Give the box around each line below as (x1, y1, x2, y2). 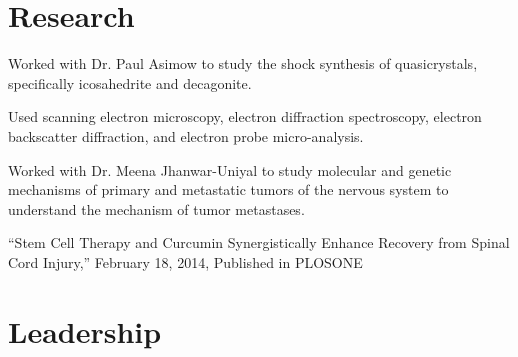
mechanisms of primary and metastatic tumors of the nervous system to (8, 179, 449, 200)
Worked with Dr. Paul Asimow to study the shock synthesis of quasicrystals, (8, 53, 478, 74)
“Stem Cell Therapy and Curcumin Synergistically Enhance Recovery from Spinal (8, 232, 510, 253)
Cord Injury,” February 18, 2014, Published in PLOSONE (8, 251, 363, 272)
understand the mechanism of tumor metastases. (8, 198, 305, 219)
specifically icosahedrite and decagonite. (8, 72, 252, 93)
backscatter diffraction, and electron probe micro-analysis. (8, 125, 364, 146)
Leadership (8, 310, 162, 351)
